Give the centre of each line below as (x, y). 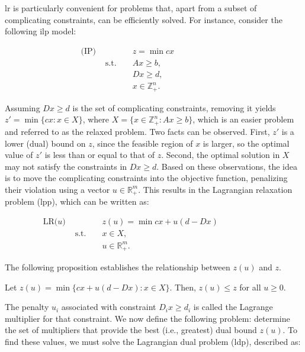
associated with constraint (109, 307)
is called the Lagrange (233, 307)
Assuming (23, 107)
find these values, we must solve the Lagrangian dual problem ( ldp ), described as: (153, 341)
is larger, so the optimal (246, 143)
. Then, (183, 287)
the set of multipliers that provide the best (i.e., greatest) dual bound (131, 330)
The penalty (27, 307)
